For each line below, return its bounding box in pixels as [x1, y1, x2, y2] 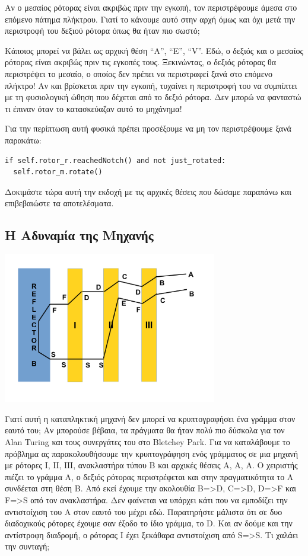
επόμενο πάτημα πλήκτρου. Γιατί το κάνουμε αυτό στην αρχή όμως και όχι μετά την [5, 12, 296, 25]
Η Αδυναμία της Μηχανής [5, 226, 154, 244]
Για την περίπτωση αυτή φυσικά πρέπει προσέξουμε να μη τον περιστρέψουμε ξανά [5, 122, 291, 135]
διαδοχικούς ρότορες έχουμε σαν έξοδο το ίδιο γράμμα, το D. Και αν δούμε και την [5, 517, 293, 529]
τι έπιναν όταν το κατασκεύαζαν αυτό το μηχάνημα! [5, 102, 182, 114]
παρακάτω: [5, 133, 42, 146]
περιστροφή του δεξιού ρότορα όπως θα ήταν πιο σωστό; [5, 24, 200, 37]
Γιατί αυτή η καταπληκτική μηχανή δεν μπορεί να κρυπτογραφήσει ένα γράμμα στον [5, 412, 296, 424]
